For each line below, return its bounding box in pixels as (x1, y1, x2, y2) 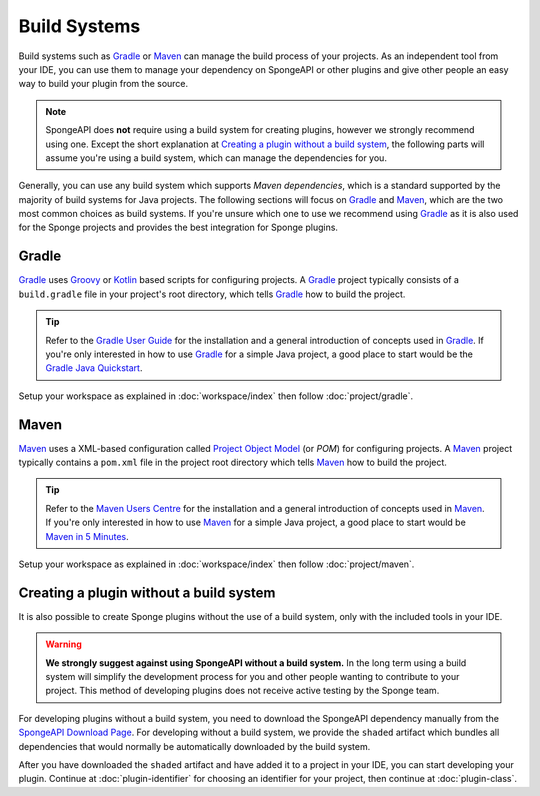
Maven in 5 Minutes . (45, 530, 129, 542)
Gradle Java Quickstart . (45, 362, 143, 374)
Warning (45, 638, 82, 650)
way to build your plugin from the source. (18, 78, 189, 90)
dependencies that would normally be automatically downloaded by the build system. (18, 740, 371, 752)
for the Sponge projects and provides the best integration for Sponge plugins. (18, 221, 339, 234)
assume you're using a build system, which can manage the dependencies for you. (45, 151, 387, 164)
